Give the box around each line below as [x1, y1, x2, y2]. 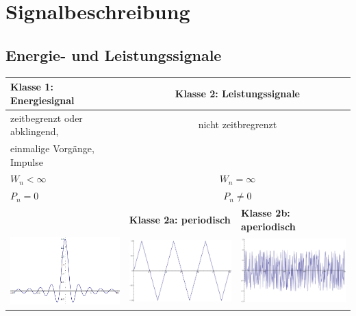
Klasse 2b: [240, 206, 290, 220]
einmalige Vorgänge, [10, 141, 94, 155]
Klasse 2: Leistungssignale [175, 86, 300, 100]
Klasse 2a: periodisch [129, 212, 231, 226]
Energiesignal [10, 93, 75, 107]
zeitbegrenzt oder [10, 110, 83, 125]
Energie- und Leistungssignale [5, 44, 222, 65]
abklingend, [10, 124, 59, 138]
